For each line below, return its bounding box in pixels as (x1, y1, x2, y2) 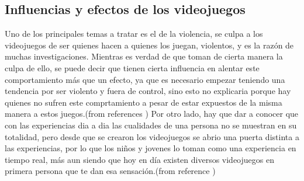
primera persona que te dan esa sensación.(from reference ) (5, 165, 216, 177)
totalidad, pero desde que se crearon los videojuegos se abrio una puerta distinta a (5, 130, 299, 142)
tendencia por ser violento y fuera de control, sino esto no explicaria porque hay (5, 85, 291, 97)
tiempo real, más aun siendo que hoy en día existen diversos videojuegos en (5, 153, 274, 165)
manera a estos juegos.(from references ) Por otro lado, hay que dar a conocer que (5, 107, 299, 120)
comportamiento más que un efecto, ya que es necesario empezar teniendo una (5, 73, 285, 85)
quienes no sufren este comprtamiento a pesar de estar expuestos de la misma (5, 96, 282, 108)
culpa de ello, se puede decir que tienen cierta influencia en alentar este (5, 61, 260, 74)
